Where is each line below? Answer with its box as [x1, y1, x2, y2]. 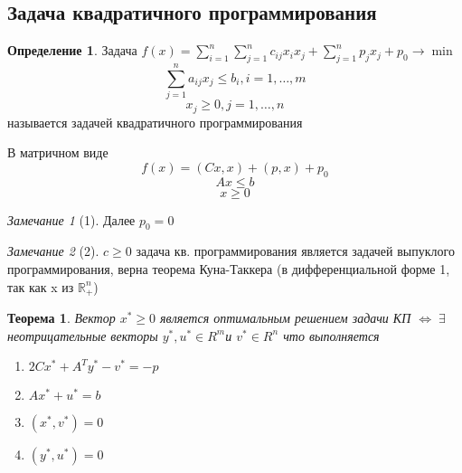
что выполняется [283, 326, 380, 345]
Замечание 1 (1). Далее [7, 210, 136, 229]
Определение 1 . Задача [7, 41, 137, 60]
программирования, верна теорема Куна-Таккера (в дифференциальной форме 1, [7, 259, 450, 278]
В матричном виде [7, 143, 108, 162]
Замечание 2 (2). [7, 241, 99, 260]
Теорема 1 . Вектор [7, 308, 116, 326]
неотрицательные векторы [7, 326, 158, 345]
